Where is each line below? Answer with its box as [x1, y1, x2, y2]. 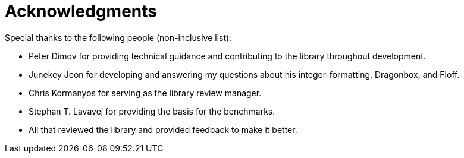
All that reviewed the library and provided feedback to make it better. [29, 124, 297, 135]
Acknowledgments [5, 1, 158, 21]
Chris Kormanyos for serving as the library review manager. [29, 87, 262, 98]
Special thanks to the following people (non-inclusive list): [5, 32, 232, 43]
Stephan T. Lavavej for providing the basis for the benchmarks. [29, 106, 275, 116]
